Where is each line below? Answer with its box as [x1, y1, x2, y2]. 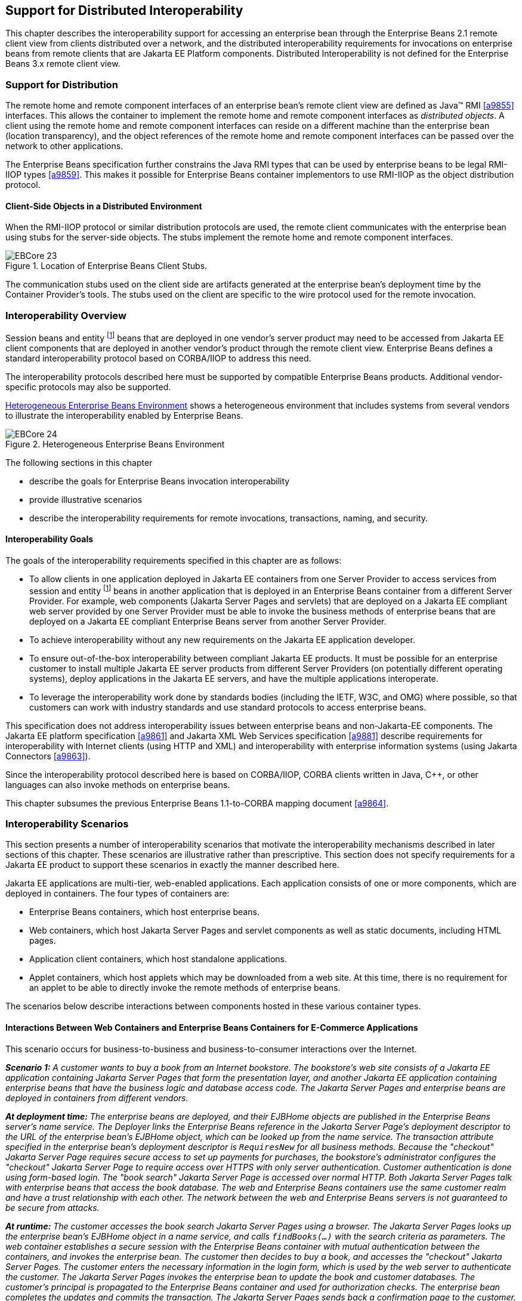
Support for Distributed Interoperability [5, 3, 243, 18]
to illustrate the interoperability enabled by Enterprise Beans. [5, 410, 243, 421]
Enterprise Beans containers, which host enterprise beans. [29, 907, 260, 917]
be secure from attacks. [5, 1202, 100, 1213]
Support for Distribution [5, 78, 118, 91]
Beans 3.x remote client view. [5, 58, 121, 69]
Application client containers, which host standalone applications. [29, 954, 288, 965]
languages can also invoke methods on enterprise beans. [5, 779, 230, 790]
